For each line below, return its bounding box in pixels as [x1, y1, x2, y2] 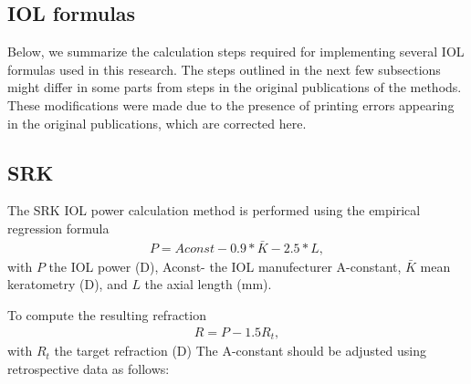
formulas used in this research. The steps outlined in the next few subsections [7, 59, 441, 78]
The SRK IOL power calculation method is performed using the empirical [7, 201, 421, 220]
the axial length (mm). [144, 275, 272, 294]
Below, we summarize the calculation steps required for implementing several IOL [7, 42, 465, 61]
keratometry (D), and [7, 275, 128, 294]
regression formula [7, 218, 110, 237]
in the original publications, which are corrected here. [7, 113, 307, 132]
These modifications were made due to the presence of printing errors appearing [7, 95, 455, 114]
